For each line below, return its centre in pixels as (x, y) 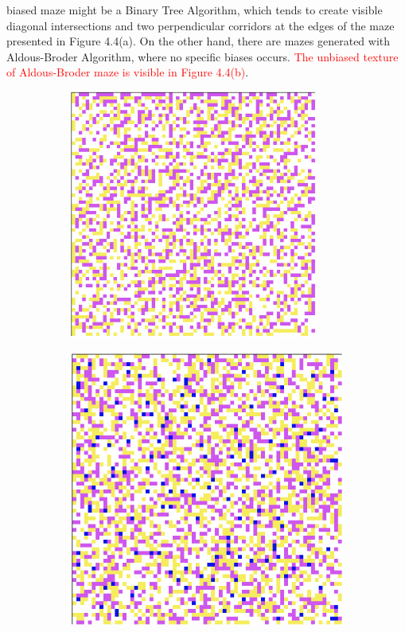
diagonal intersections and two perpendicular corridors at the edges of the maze (201, 25)
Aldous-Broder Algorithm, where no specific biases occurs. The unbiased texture (202, 56)
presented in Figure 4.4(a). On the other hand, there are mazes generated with (199, 41)
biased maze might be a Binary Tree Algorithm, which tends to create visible (195, 10)
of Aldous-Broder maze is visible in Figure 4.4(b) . (128, 72)
